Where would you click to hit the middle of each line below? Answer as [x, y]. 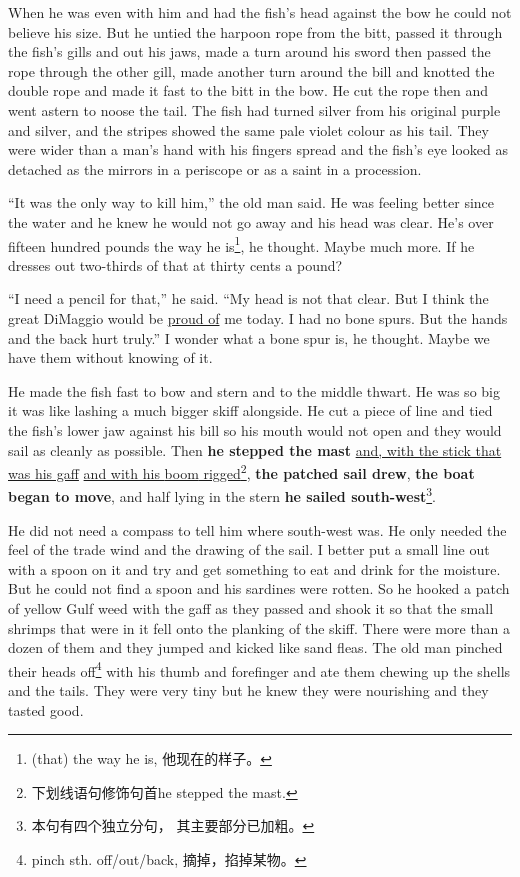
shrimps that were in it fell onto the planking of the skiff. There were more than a [259, 627]
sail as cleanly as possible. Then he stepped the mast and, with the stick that [255, 449]
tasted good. [46, 709]
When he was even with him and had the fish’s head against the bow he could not [260, 12]
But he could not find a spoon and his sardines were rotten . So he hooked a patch [259, 588]
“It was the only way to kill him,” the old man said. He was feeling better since [251, 202]
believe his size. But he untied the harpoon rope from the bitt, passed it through [255, 31]
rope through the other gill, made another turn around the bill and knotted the [251, 70]
